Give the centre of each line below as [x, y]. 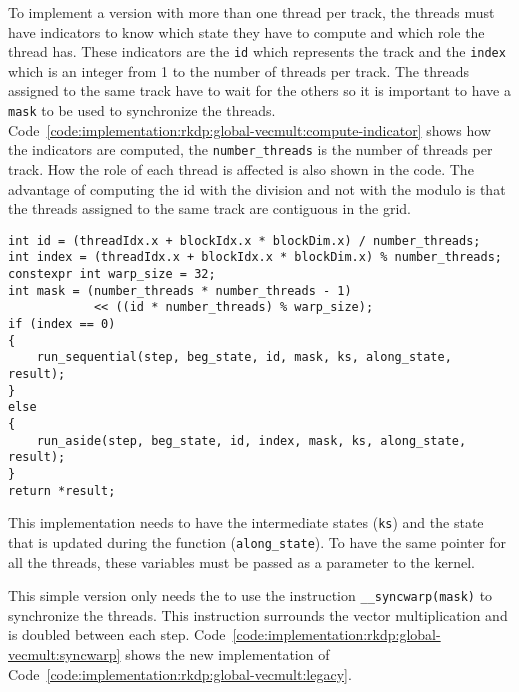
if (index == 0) [62, 324]
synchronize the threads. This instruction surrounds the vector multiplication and [258, 614]
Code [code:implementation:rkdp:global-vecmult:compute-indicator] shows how [249, 129]
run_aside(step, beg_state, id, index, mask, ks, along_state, [251, 440]
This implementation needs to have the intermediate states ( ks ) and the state [246, 522]
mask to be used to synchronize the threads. [142, 110]
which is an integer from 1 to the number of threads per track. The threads [238, 70]
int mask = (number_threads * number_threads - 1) [180, 290]
